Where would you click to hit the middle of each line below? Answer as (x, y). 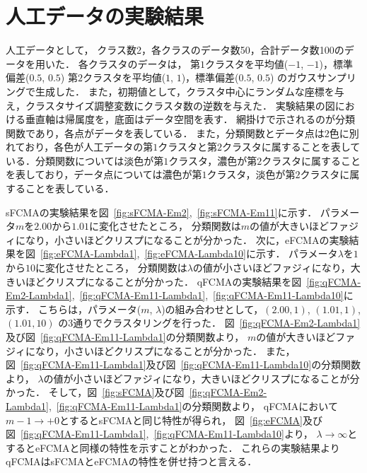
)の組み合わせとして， (212, 309)
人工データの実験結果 (105, 16)
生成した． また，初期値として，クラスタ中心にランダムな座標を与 (190, 91)
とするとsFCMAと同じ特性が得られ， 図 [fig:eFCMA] (181, 420)
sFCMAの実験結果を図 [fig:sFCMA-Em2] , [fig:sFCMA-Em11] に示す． (162, 212)
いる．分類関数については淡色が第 (85, 160)
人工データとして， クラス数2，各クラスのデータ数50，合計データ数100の (175, 50)
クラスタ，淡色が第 (251, 174)
